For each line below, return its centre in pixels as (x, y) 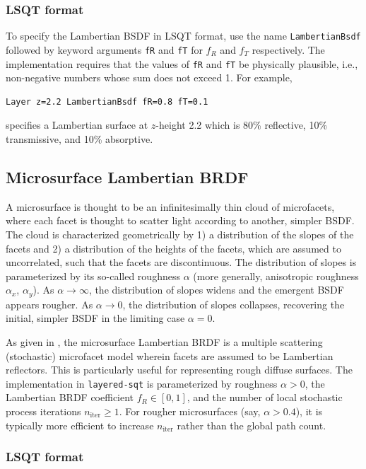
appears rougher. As (49, 304)
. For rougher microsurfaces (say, (190, 411)
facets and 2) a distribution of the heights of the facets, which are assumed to (173, 248)
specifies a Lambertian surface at (77, 125)
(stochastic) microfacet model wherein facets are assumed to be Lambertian (170, 355)
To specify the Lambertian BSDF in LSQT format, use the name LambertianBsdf (183, 36)
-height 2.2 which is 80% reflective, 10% (242, 125)
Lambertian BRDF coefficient (70, 397)
